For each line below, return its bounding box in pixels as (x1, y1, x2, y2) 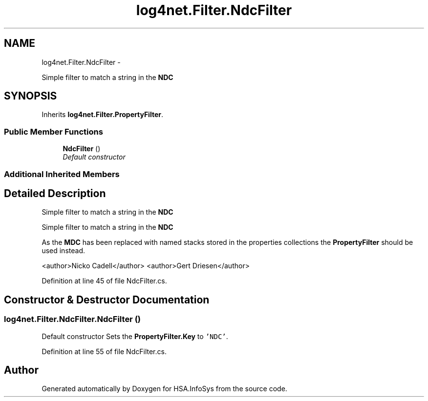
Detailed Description (4, 187, 106, 200)
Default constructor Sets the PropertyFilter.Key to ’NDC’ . (42, 332, 228, 341)
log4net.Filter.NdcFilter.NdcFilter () (4, 314, 141, 324)
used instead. (42, 246, 85, 255)
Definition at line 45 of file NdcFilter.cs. (42, 277, 167, 285)
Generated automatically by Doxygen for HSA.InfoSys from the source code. (42, 384, 287, 393)
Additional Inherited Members (4, 169, 120, 179)
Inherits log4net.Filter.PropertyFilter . (42, 110, 163, 119)
